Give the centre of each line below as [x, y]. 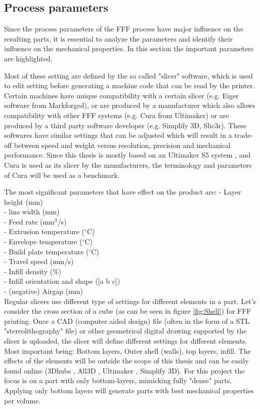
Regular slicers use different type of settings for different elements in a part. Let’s [130, 301]
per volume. [22, 400]
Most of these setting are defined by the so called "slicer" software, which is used [128, 75]
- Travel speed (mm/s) [39, 261]
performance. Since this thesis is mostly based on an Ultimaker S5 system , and [127, 155]
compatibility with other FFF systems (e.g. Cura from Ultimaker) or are [117, 115]
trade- [244, 135]
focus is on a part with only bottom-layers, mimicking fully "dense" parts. [118, 380]
